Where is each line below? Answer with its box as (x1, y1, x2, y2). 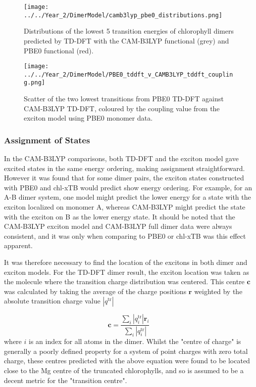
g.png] (24, 79, 45, 86)
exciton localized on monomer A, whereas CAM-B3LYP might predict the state (4, 202, 246, 212)
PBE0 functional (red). (24, 45, 94, 55)
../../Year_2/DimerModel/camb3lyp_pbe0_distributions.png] (24, 11, 222, 19)
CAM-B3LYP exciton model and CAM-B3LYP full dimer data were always (4, 221, 232, 231)
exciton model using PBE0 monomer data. (24, 113, 153, 123)
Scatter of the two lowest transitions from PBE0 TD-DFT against (24, 93, 224, 104)
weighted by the (194, 286, 243, 296)
